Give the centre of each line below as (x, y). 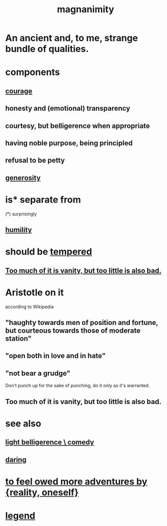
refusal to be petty (35, 160)
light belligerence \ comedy (50, 442)
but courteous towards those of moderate (73, 330)
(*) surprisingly (21, 214)
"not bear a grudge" (38, 373)
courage (19, 91)
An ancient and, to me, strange (72, 38)
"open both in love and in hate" (55, 356)
